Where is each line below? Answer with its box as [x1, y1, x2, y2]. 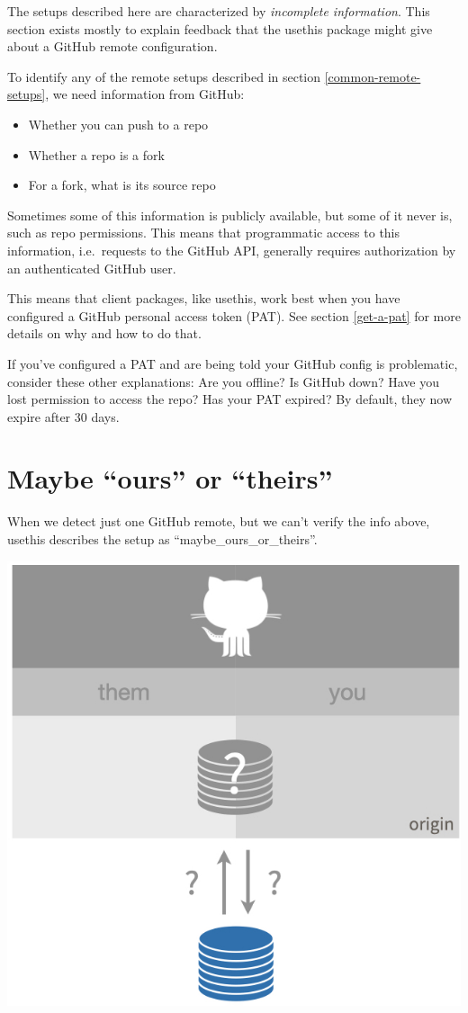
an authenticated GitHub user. [7, 258, 176, 277]
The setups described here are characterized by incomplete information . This [7, 2, 430, 20]
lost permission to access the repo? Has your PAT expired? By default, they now [7, 390, 453, 408]
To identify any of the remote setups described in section [7, 67, 321, 85]
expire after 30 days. [7, 407, 120, 426]
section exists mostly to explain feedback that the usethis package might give [7, 19, 433, 38]
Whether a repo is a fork [28, 145, 165, 164]
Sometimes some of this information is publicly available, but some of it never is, [7, 205, 453, 224]
